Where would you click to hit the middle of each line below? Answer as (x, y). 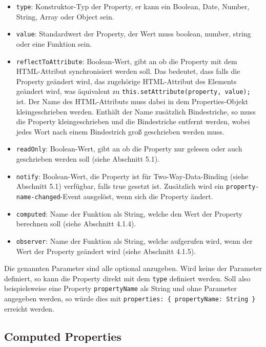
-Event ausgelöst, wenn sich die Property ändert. (137, 196)
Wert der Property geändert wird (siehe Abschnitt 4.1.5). (106, 251)
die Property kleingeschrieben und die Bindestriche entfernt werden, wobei (133, 121)
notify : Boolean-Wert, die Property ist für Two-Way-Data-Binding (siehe (132, 176)
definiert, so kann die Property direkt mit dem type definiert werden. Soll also (127, 278)
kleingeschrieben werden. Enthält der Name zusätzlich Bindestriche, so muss (136, 111)
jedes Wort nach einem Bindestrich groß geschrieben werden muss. (120, 131)
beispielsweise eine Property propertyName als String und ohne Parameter (120, 288)
